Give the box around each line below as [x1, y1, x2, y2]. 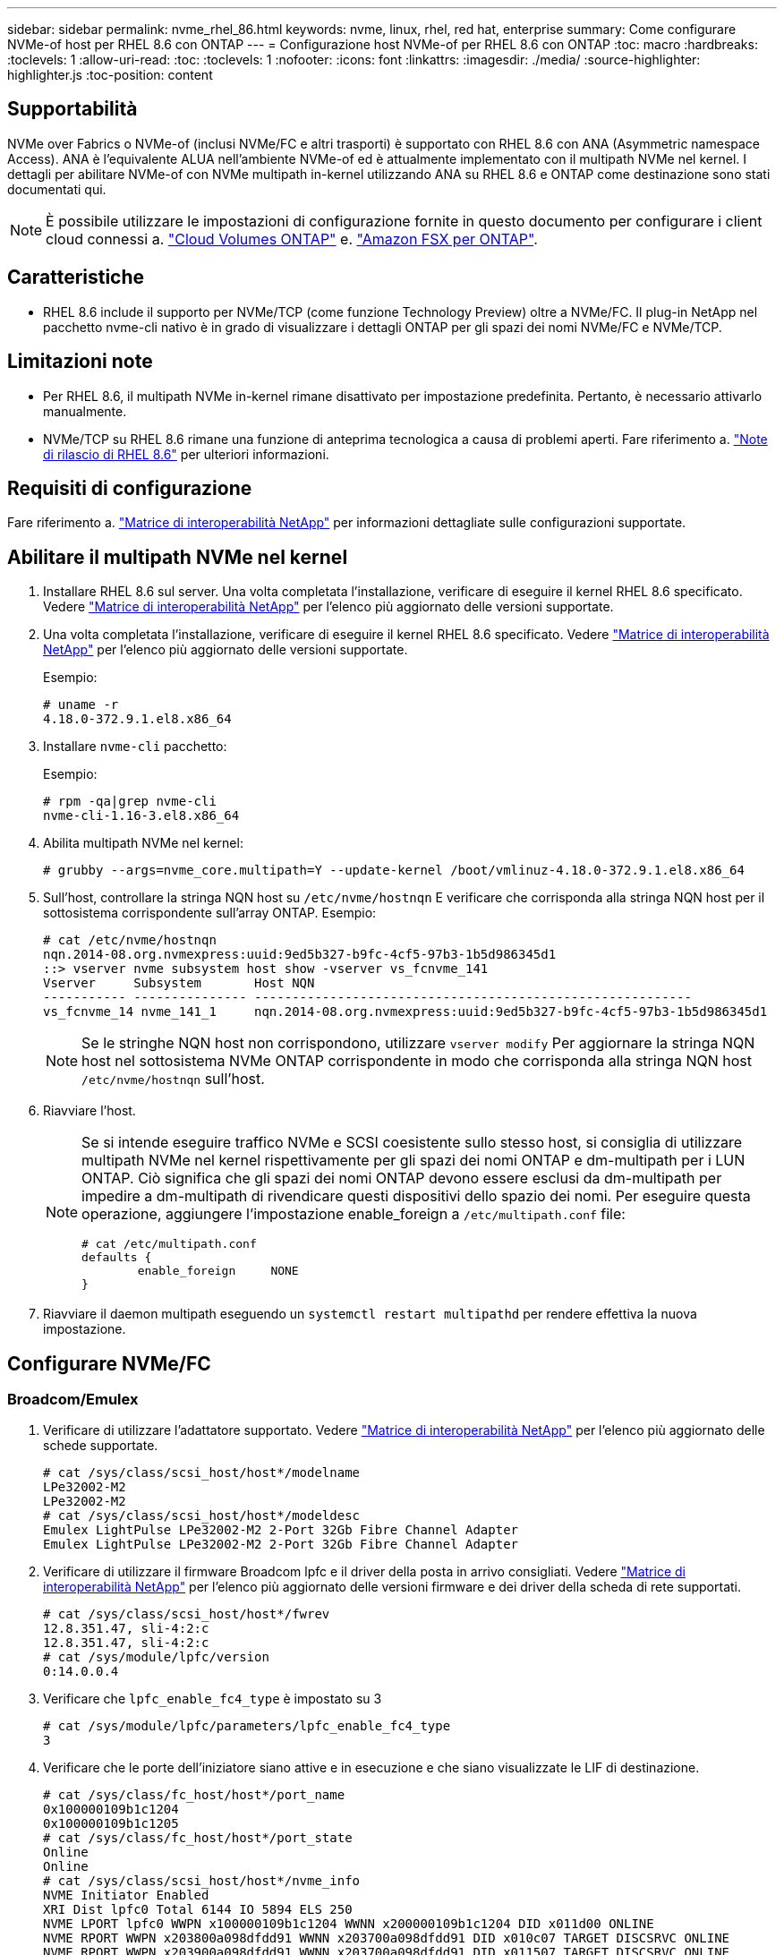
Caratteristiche [7, 266, 145, 289]
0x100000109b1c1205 [43, 1816, 179, 1831]
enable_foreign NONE [137, 1264, 299, 1278]
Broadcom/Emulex [7, 1390, 139, 1409]
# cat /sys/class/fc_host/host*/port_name [43, 1788, 345, 1803]
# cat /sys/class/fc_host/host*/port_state [43, 1831, 353, 1846]
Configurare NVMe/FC [7, 1352, 211, 1375]
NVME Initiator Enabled [43, 1888, 209, 1903]
